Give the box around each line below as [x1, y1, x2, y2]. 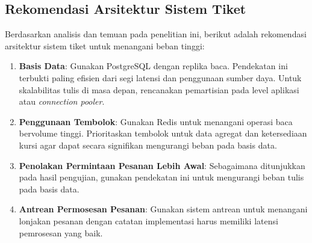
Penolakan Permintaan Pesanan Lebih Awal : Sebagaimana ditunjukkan [19, 159, 305, 171]
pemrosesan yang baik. [19, 226, 103, 239]
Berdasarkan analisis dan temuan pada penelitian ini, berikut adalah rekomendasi [5, 28, 307, 40]
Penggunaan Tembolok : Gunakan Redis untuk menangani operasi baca [19, 115, 293, 128]
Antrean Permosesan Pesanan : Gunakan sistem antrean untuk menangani [19, 203, 308, 215]
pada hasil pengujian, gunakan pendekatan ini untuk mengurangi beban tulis [19, 171, 304, 183]
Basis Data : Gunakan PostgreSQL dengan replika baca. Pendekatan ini [19, 60, 288, 72]
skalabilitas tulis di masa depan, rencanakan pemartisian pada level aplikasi [19, 83, 299, 96]
